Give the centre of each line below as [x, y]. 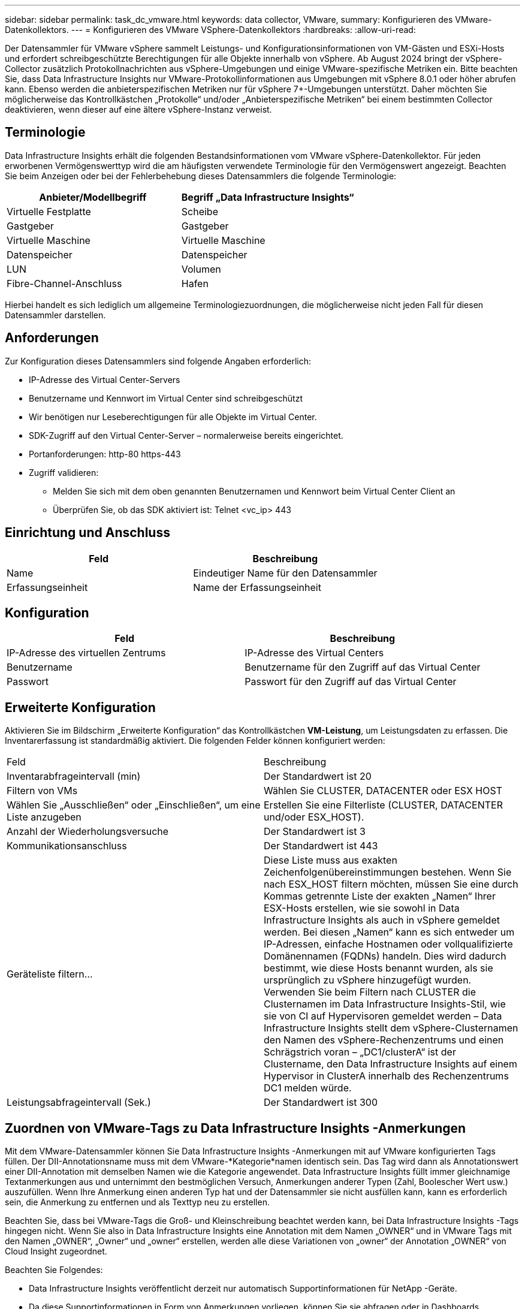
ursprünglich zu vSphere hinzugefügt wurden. [368, 980]
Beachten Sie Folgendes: [54, 1270]
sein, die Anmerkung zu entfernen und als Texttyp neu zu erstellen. [137, 1202]
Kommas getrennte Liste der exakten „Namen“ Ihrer [380, 896]
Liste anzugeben [44, 817]
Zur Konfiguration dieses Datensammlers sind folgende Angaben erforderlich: [158, 361]
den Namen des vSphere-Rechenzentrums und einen [384, 1040]
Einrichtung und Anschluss [87, 533]
